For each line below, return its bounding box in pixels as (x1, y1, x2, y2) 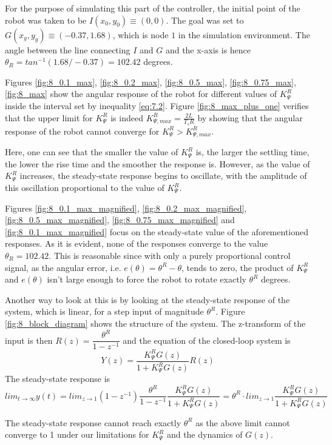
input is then (5, 333, 53, 346)
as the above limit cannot (195, 416, 290, 429)
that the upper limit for (5, 111, 93, 124)
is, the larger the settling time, (195, 146, 310, 158)
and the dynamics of (166, 428, 243, 441)
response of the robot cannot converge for (5, 124, 160, 137)
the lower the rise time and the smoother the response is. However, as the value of (5, 157, 310, 170)
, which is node (112, 28, 169, 41)
